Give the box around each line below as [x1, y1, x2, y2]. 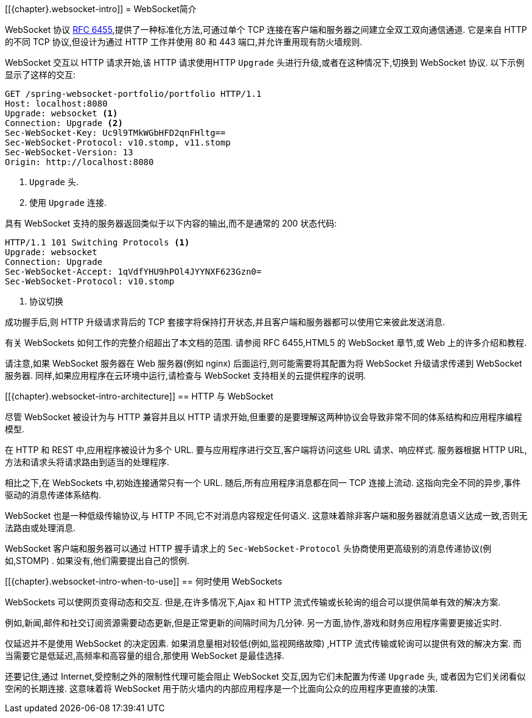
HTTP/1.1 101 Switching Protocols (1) [5, 238, 190, 247]
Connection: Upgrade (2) [5, 118, 123, 128]
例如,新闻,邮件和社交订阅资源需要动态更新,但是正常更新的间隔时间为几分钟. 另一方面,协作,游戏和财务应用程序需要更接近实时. [5, 618, 502, 628]
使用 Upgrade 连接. [29, 197, 107, 208]
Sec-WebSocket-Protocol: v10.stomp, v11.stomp [5, 138, 231, 147]
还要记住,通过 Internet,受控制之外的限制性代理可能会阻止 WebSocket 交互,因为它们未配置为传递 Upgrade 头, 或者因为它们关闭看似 [5, 671, 526, 681]
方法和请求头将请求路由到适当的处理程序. [5, 457, 170, 467]
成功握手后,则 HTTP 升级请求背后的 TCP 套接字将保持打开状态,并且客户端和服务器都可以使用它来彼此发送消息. [5, 317, 446, 327]
